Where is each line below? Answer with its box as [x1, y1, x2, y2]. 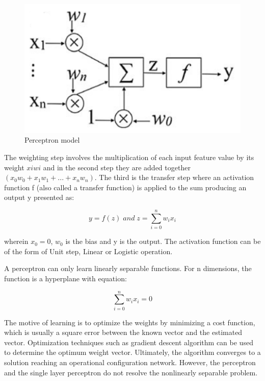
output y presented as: [4, 192, 74, 203]
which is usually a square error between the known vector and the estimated [4, 327, 243, 338]
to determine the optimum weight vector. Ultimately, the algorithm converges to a [4, 347, 261, 357]
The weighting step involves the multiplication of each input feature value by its [4, 152, 254, 163]
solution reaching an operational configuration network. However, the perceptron [4, 357, 256, 368]
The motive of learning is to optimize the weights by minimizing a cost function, [4, 317, 255, 327]
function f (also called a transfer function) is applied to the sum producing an [4, 182, 247, 192]
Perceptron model [24, 135, 80, 145]
